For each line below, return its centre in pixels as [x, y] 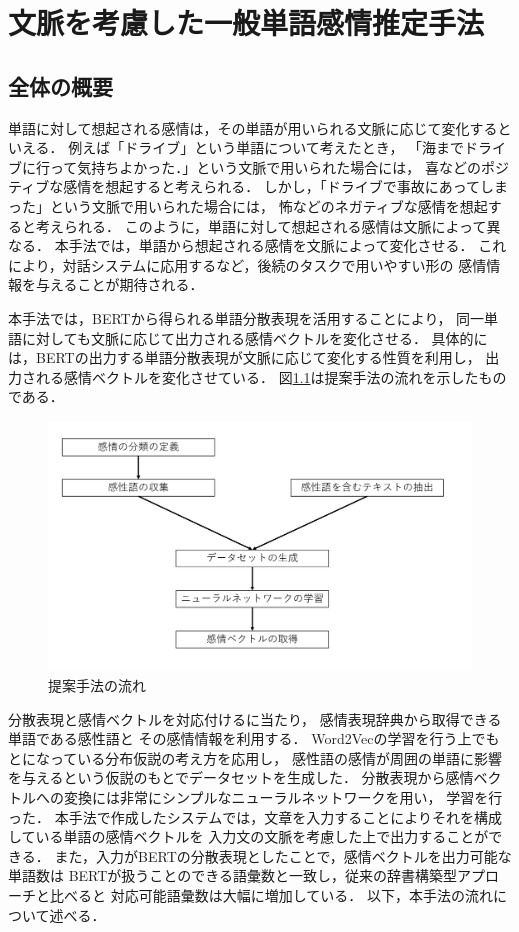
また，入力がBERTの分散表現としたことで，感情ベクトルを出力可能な [283, 855]
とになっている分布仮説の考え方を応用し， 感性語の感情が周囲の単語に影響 [255, 757]
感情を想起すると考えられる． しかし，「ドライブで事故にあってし [279, 186]
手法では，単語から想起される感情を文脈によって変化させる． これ [287, 245]
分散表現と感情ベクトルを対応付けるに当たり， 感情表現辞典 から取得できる [255, 718]
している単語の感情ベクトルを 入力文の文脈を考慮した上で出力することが [248, 836]
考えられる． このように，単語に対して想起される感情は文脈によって [261, 225]
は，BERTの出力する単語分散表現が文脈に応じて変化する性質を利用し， [244, 357]
